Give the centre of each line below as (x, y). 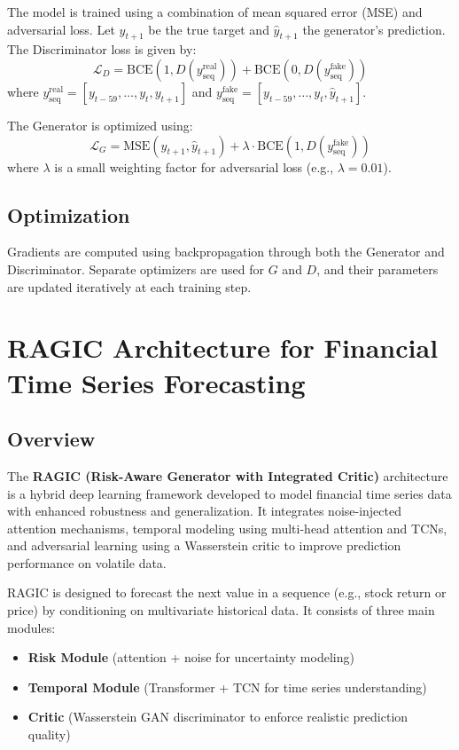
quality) (49, 734)
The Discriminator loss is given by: (102, 49)
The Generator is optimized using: (100, 125)
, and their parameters (377, 268)
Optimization (69, 214)
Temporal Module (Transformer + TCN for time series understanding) (227, 687)
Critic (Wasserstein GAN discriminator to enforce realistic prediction (218, 717)
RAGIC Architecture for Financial (223, 347)
